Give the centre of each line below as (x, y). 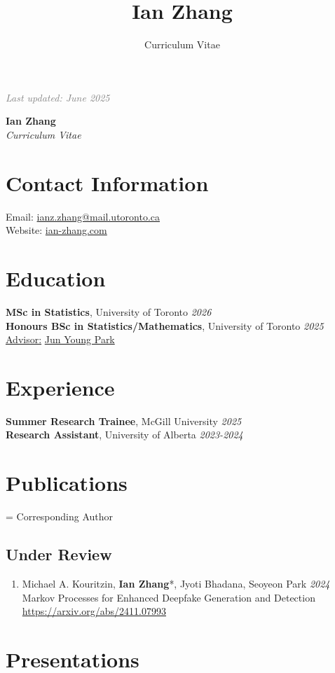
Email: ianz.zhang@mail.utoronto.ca (83, 216)
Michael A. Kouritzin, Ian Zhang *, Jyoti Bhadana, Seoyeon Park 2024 (176, 583)
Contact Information (107, 182)
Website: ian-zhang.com (56, 230)
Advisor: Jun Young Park (60, 339)
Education (56, 278)
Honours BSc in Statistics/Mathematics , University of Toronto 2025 (165, 325)
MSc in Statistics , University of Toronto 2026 (109, 311)
